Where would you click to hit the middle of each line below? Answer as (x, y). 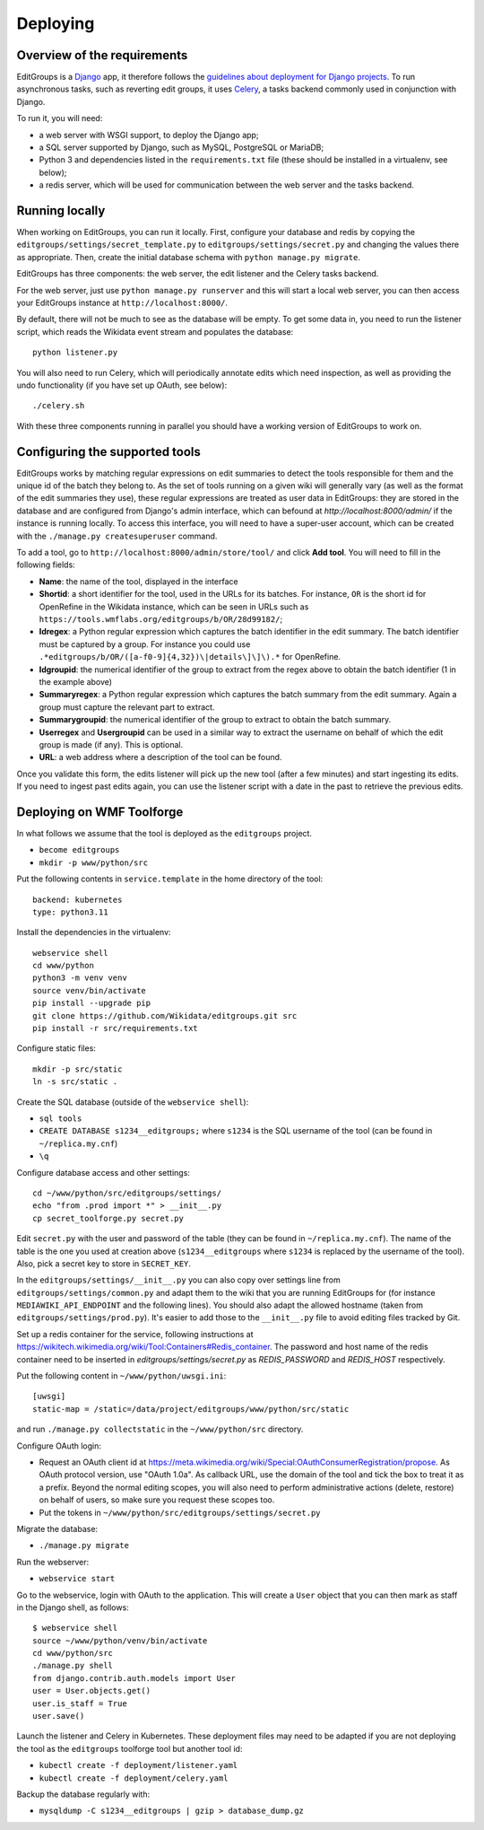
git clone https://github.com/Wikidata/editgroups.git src (165, 1016)
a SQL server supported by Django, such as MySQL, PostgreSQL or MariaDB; (181, 147)
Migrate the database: (57, 1528)
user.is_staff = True (80, 1703)
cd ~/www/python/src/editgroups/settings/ (127, 1193)
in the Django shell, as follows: (73, 1607)
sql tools (60, 1119)
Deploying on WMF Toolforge (100, 812)
